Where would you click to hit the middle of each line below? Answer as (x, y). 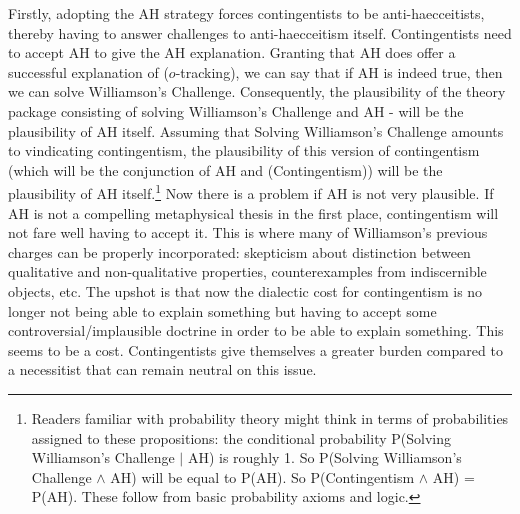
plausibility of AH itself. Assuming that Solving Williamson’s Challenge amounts (256, 130)
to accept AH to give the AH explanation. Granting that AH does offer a (232, 52)
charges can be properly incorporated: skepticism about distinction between (239, 251)
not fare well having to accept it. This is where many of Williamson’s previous (248, 232)
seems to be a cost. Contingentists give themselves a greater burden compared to (255, 349)
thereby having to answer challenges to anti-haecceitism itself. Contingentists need (260, 32)
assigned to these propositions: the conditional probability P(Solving (241, 437)
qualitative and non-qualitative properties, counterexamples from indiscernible (247, 271)
